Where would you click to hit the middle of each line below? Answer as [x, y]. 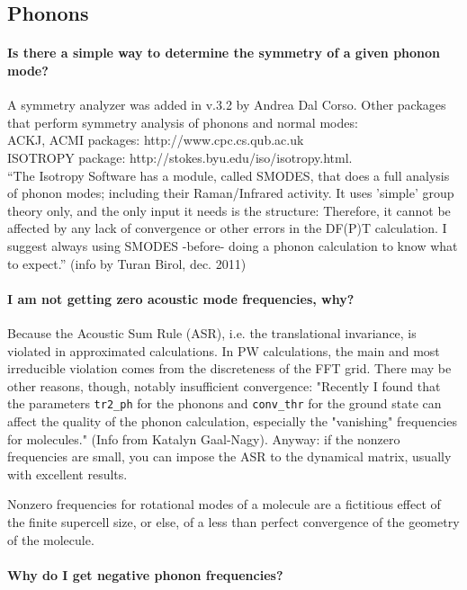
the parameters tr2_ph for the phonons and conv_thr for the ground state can [225, 403]
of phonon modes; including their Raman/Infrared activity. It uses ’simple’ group [231, 193]
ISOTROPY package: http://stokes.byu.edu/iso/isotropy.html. [180, 157]
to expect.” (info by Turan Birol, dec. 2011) [127, 263]
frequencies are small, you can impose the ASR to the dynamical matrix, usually [229, 456]
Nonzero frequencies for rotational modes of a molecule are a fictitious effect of [224, 504]
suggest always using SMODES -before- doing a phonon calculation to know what [233, 245]
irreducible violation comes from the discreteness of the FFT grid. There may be [229, 368]
